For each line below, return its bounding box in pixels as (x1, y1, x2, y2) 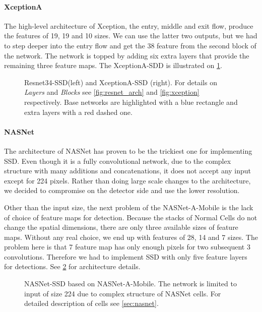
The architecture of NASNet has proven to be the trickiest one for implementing (4, 145, 252, 156)
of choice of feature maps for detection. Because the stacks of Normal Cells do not (4, 212, 257, 222)
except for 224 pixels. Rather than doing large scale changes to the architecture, (4, 175, 251, 185)
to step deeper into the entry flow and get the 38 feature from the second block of (4, 40, 256, 50)
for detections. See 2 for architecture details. (4, 261, 141, 272)
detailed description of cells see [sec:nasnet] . (24, 298, 159, 308)
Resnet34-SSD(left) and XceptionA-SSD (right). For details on (24, 77, 217, 87)
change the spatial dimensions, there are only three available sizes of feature (4, 222, 238, 232)
